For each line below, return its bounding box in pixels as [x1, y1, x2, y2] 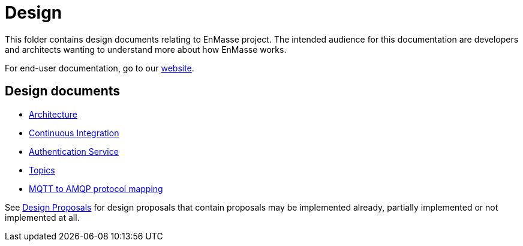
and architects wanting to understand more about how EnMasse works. [5, 44, 287, 55]
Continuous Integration [29, 127, 119, 138]
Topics [29, 164, 55, 175]
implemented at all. [5, 212, 80, 223]
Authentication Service [29, 146, 119, 157]
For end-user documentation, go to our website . [5, 62, 194, 73]
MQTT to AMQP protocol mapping [29, 183, 163, 194]
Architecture [29, 109, 78, 119]
